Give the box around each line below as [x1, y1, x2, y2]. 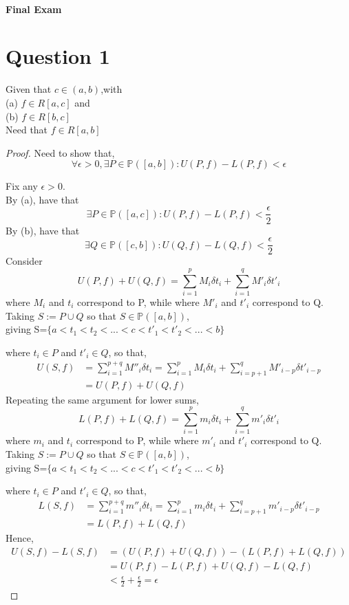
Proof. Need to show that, [6, 145, 115, 159]
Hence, [6, 531, 34, 545]
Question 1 [6, 42, 110, 70]
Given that [6, 82, 52, 96]
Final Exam [6, 1, 62, 16]
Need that [6, 122, 48, 137]
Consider [6, 254, 43, 268]
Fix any [6, 179, 38, 193]
